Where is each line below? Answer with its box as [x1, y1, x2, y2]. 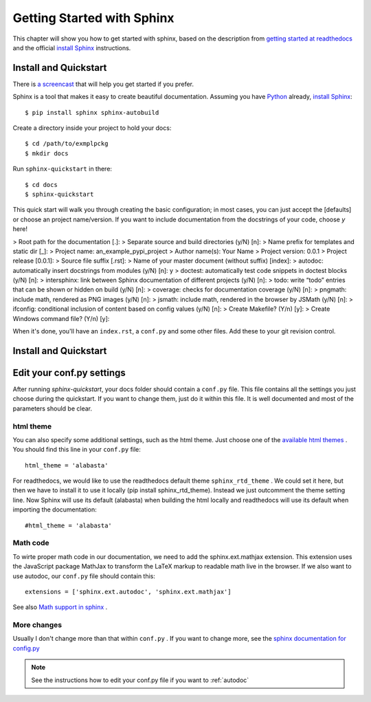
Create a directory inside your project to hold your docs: [12, 124, 172, 132]
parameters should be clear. [12, 404, 93, 413]
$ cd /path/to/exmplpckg [25, 140, 109, 148]
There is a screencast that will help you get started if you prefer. [12, 80, 194, 88]
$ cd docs [25, 181, 58, 188]
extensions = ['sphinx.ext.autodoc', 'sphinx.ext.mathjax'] [25, 588, 232, 595]
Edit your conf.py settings [12, 366, 126, 378]
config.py [12, 644, 41, 652]
